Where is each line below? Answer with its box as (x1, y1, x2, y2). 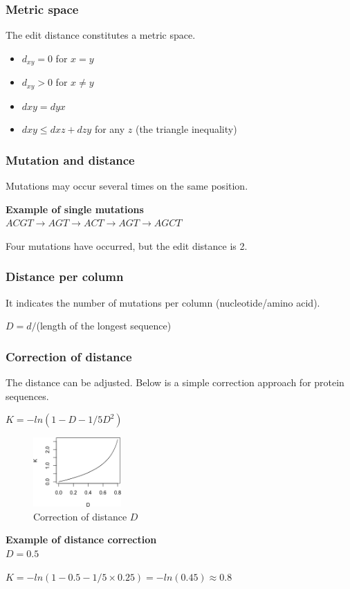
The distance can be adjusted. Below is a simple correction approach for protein (6, 375, 344, 390)
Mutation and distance (6, 151, 135, 168)
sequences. (6, 388, 49, 403)
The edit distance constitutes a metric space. (6, 28, 196, 42)
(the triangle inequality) (135, 122, 237, 136)
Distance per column (6, 268, 124, 285)
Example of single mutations (6, 201, 144, 216)
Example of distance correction (6, 532, 157, 547)
